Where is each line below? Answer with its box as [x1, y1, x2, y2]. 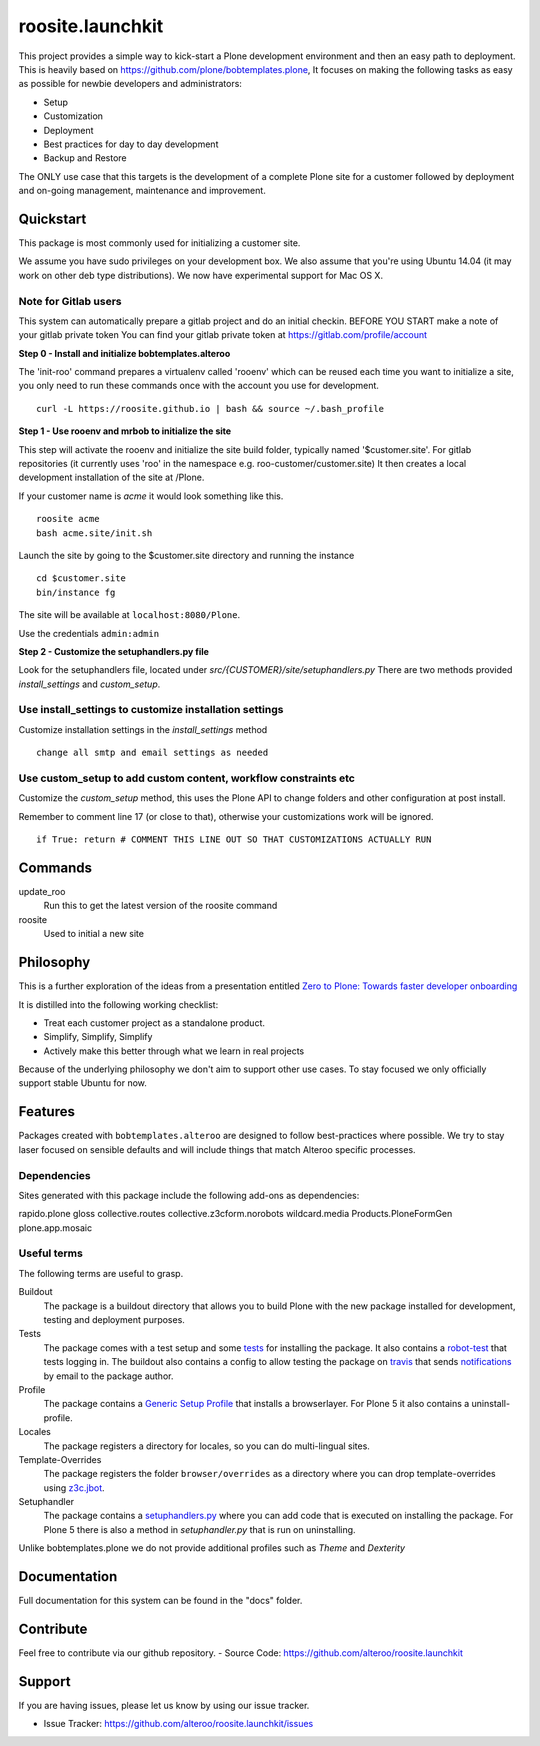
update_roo [18, 886, 66, 898]
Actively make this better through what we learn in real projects [43, 1045, 305, 1057]
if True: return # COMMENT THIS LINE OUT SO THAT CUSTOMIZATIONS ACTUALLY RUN [36, 834, 432, 845]
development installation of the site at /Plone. [18, 471, 205, 484]
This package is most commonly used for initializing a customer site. [18, 236, 301, 249]
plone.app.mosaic [18, 1221, 93, 1234]
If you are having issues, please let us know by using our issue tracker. [18, 1699, 310, 1711]
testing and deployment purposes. [43, 1314, 185, 1326]
